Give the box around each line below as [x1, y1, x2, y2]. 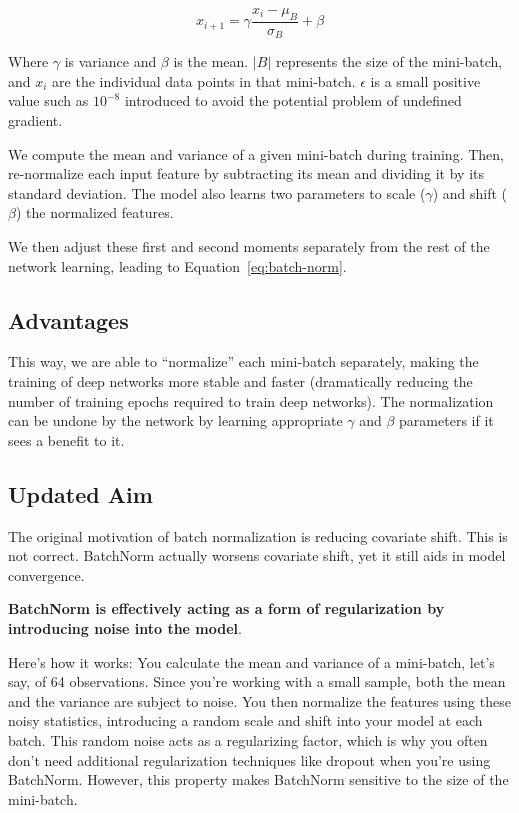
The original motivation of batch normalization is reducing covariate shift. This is [8, 525, 508, 546]
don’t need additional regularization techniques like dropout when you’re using [8, 749, 491, 770]
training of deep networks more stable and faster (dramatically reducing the [8, 371, 473, 392]
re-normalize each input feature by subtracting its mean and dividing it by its [8, 163, 485, 184]
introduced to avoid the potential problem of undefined [124, 90, 462, 111]
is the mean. [173, 51, 249, 72]
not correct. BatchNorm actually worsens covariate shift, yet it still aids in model [8, 545, 506, 566]
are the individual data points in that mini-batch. [52, 70, 356, 91]
